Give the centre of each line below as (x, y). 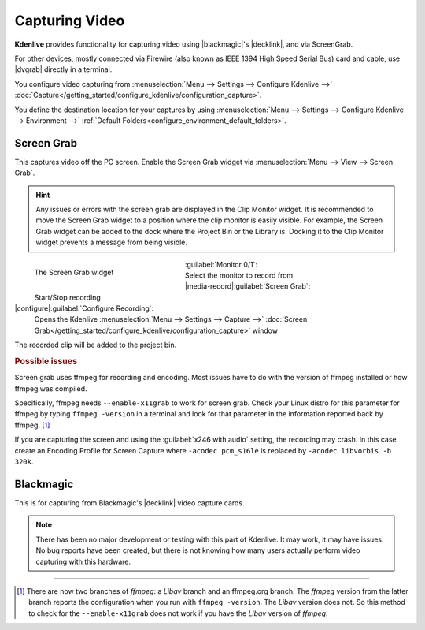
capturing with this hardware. (83, 561)
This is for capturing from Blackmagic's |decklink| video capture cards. (129, 503)
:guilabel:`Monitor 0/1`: (222, 264)
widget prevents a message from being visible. (112, 242)
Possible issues (46, 361)
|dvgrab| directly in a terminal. (63, 69)
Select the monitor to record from (239, 275)
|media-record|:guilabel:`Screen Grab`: (248, 286)
